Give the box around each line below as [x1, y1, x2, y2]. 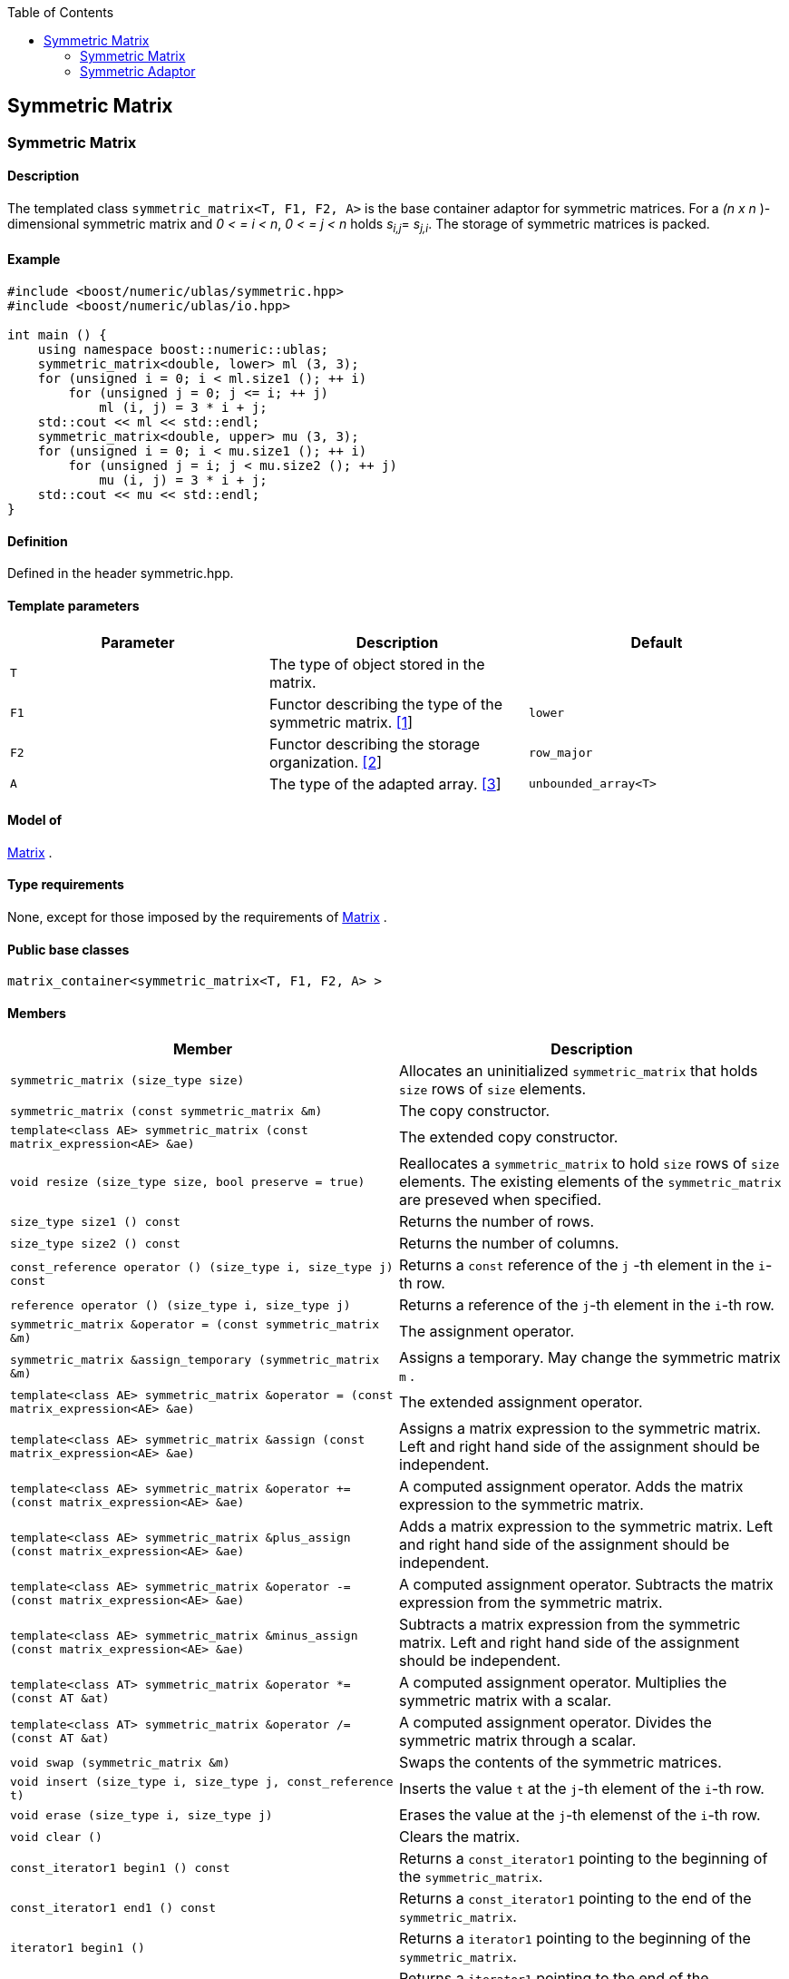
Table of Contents [7, 5, 114, 20]
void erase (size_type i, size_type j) [10, 1808, 273, 1822]
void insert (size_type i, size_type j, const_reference [10, 1775, 394, 1789]
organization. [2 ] [268, 752, 382, 771]
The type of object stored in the [268, 654, 485, 673]
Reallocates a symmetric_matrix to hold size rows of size [399, 1154, 780, 1173]
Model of [7, 812, 63, 828]
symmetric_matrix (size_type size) [10, 1073, 245, 1087]
